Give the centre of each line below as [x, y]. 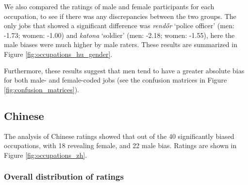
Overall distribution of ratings [64, 177]
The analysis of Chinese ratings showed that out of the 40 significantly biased [119, 136]
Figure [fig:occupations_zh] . [46, 155]
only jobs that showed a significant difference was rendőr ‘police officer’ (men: [119, 25]
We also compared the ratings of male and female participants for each [109, 6]
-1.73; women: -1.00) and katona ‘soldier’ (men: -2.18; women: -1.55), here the [119, 35]
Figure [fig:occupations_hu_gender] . [58, 54]
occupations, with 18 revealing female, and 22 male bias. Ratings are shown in [120, 145]
